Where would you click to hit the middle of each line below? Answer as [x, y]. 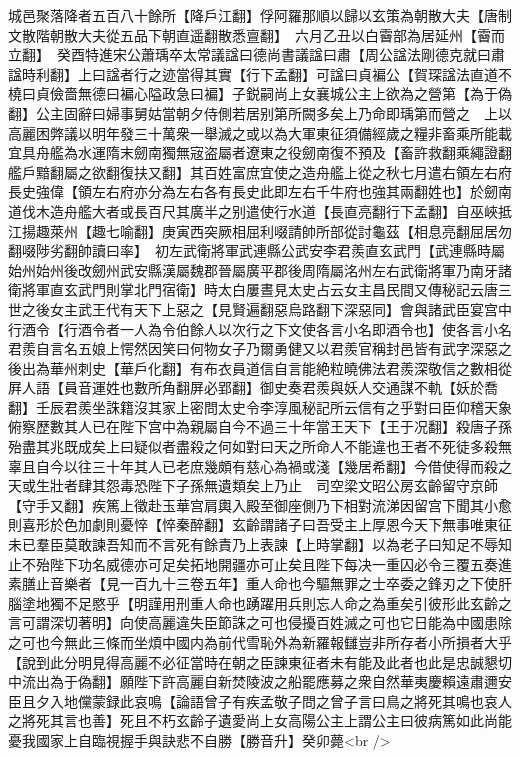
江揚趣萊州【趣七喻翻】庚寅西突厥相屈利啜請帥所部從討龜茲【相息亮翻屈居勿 [260, 230]
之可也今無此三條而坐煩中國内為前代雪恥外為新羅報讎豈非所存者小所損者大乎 [260, 642]
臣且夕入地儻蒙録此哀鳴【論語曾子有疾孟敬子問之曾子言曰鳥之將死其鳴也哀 [253, 700]
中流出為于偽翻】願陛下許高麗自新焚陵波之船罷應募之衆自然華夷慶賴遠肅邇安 [260, 681]
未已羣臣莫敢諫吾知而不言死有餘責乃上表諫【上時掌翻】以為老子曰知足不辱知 [260, 544]
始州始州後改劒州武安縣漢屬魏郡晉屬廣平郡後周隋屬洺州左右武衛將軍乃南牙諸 [260, 269]
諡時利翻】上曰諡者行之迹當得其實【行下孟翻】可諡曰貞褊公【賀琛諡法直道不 [260, 73]
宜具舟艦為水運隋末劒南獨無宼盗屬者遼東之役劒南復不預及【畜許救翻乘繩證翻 [260, 152]
